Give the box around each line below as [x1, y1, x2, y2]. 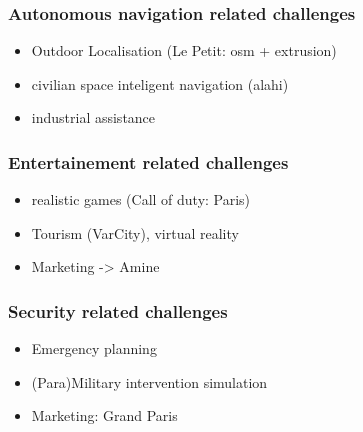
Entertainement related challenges [8, 149, 289, 174]
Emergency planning [31, 338, 157, 359]
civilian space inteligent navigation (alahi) [31, 73, 289, 94]
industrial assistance [31, 107, 156, 128]
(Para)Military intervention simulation [31, 371, 268, 392]
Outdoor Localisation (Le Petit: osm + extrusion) [31, 40, 337, 61]
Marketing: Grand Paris [31, 405, 178, 426]
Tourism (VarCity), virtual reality [31, 222, 239, 243]
